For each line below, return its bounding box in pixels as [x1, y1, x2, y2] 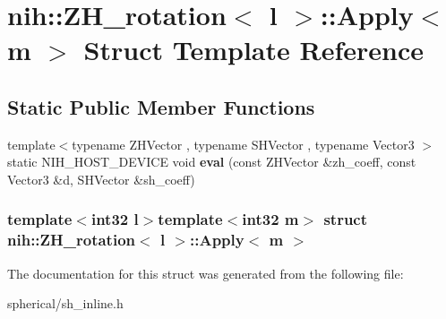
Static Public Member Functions [7, 92, 315, 120]
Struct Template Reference [83, 31, 424, 68]
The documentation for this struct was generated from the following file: [7, 263, 404, 282]
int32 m [242, 208, 299, 230]
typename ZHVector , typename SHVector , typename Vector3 [72, 134, 415, 153]
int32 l [90, 208, 139, 230]
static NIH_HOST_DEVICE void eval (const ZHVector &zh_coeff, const [7, 152, 416, 171]
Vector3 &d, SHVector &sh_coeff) [7, 169, 195, 188]
